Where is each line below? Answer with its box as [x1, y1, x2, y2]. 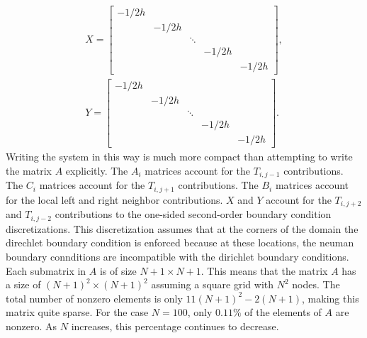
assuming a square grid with [151, 277, 274, 292]
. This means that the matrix [201, 263, 328, 278]
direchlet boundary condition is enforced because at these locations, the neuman [6, 235, 354, 250]
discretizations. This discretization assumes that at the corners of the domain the [6, 221, 358, 236]
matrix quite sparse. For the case [6, 305, 149, 320]
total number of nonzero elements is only [6, 290, 183, 305]
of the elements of [244, 305, 322, 320]
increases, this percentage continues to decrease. [71, 318, 279, 333]
